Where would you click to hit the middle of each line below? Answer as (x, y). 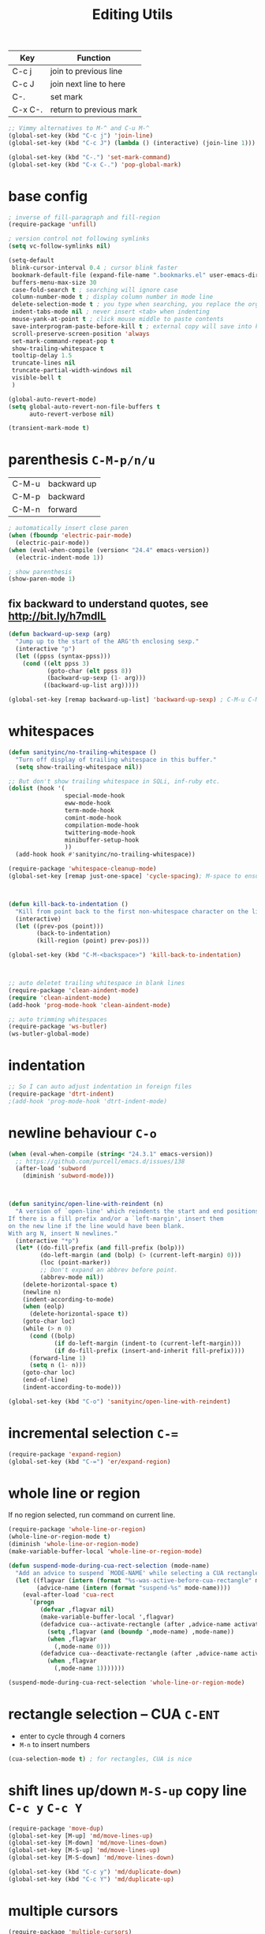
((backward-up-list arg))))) (91, 685)
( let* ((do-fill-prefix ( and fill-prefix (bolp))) (100, 1248)
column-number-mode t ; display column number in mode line (112, 297)
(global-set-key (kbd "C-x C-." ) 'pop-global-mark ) (95, 164)
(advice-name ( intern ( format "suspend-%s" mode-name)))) (134, 1588)
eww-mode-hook (88, 803)
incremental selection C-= (93, 1433)
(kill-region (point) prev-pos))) (93, 941)
